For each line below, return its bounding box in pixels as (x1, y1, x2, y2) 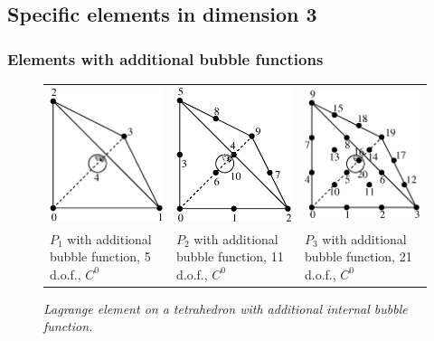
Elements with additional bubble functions (7, 47, 324, 70)
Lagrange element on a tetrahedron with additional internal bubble (43, 298, 408, 317)
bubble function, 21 (304, 247, 412, 266)
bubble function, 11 (176, 247, 284, 266)
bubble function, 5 (50, 247, 151, 266)
